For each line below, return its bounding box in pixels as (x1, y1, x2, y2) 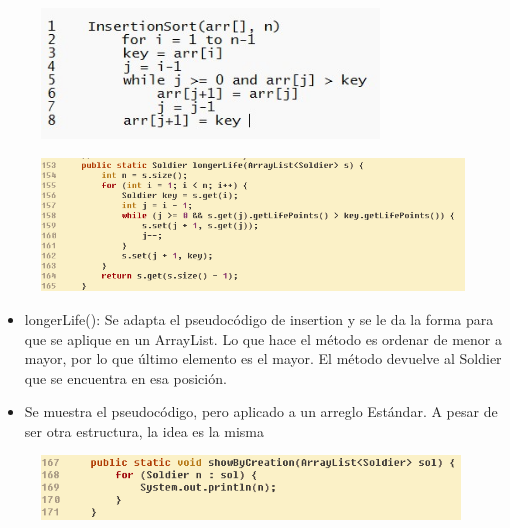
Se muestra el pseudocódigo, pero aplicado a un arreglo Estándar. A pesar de (24, 401, 498, 422)
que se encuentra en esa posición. (24, 367, 227, 388)
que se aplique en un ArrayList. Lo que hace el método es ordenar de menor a (24, 328, 502, 349)
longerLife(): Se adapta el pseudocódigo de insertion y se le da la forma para (24, 308, 494, 329)
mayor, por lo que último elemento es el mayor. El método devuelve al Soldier (24, 348, 502, 369)
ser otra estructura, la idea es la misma (24, 420, 264, 441)
